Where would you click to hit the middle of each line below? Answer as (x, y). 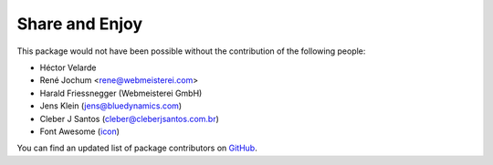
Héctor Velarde (68, 67)
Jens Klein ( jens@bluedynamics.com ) (111, 106)
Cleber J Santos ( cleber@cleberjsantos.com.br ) (129, 119)
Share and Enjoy (80, 24)
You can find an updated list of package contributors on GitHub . (137, 148)
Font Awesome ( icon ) (80, 131)
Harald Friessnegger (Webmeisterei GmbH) (121, 93)
